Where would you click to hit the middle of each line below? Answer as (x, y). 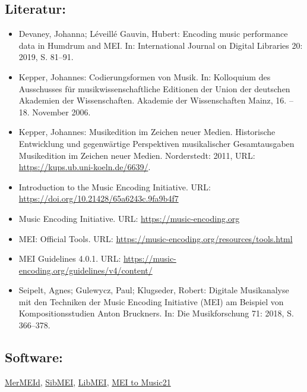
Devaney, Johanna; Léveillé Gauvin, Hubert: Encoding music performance (153, 34)
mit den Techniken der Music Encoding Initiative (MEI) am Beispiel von (151, 301)
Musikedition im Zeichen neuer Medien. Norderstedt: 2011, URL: (137, 155)
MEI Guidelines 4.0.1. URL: (70, 258)
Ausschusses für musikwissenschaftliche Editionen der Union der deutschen (154, 88)
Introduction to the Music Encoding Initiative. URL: (115, 186)
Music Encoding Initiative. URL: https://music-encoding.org (129, 218)
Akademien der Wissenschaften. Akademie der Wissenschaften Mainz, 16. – (156, 100)
